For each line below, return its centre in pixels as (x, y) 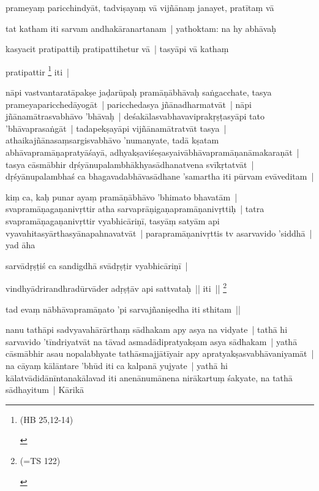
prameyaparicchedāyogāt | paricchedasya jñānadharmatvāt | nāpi (129, 104)
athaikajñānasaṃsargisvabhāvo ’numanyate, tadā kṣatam (112, 140)
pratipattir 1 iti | (37, 70)
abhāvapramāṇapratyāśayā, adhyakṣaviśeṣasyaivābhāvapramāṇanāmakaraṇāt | (152, 152)
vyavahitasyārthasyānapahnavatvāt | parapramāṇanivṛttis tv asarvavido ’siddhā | (159, 233)
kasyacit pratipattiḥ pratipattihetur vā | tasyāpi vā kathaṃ (117, 49)
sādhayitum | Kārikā (45, 390)
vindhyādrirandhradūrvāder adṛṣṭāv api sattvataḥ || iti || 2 (116, 287)
